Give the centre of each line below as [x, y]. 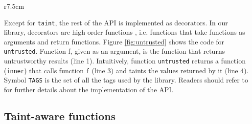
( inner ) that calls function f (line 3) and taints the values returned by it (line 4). [126, 70]
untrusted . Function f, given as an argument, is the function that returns [115, 51]
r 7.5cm [14, 6]
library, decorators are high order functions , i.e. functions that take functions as [125, 32]
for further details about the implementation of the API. [89, 90]
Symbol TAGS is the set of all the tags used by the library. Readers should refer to [126, 80]
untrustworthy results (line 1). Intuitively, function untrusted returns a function [125, 61]
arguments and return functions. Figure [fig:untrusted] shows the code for [114, 41]
